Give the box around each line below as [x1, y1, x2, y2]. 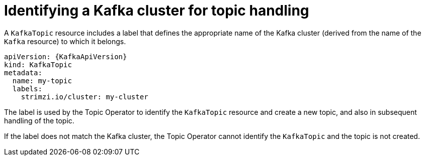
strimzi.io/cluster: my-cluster [21, 92, 148, 101]
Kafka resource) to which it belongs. [4, 37, 126, 46]
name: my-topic [12, 76, 72, 85]
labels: [12, 84, 42, 93]
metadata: [4, 68, 42, 77]
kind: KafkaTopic [4, 60, 72, 69]
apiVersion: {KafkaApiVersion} [4, 52, 127, 61]
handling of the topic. [4, 116, 74, 125]
